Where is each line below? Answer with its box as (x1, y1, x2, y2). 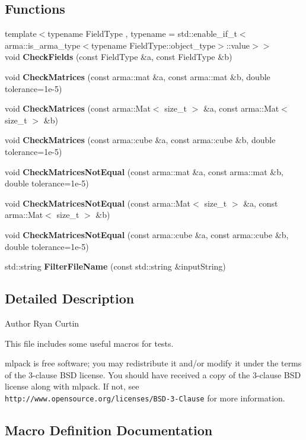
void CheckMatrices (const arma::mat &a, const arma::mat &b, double (5, 70, 270, 83)
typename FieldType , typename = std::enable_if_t (47, 27, 237, 40)
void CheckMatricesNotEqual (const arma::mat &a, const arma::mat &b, (5, 165, 283, 178)
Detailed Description (5, 289, 135, 308)
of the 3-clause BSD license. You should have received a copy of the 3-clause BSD (5, 368, 301, 381)
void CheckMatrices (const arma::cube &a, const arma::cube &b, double (5, 134, 276, 146)
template (5, 27, 37, 40)
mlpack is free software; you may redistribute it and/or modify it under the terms (5, 357, 302, 369)
